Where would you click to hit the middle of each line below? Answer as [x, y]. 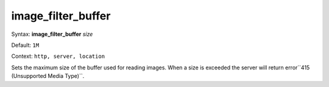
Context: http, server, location [58, 56]
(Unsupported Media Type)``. [48, 76]
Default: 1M [25, 45]
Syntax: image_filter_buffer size [52, 34]
